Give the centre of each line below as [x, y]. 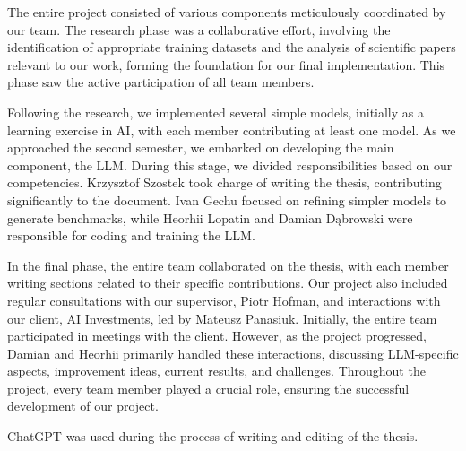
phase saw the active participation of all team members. [161, 82]
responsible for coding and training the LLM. [131, 235]
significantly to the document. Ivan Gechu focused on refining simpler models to [227, 199]
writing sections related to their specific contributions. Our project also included [228, 283]
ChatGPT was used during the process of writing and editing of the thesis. [213, 436]
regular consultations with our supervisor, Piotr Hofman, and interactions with [224, 300]
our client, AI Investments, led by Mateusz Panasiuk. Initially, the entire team [222, 318]
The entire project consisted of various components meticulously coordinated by [227, 12]
